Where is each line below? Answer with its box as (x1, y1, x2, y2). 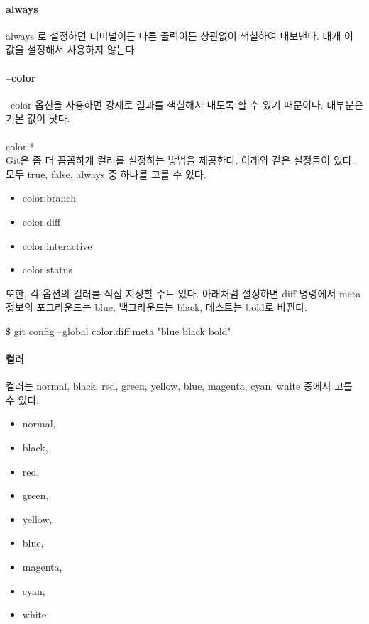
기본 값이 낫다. (6, 111, 70, 126)
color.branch (22, 190, 76, 205)
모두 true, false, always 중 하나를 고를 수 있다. (6, 166, 206, 181)
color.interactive (22, 238, 92, 253)
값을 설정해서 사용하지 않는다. (6, 42, 138, 57)
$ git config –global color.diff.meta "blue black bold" (6, 323, 231, 338)
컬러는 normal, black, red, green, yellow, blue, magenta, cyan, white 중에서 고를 (6, 378, 353, 393)
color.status (22, 262, 72, 277)
